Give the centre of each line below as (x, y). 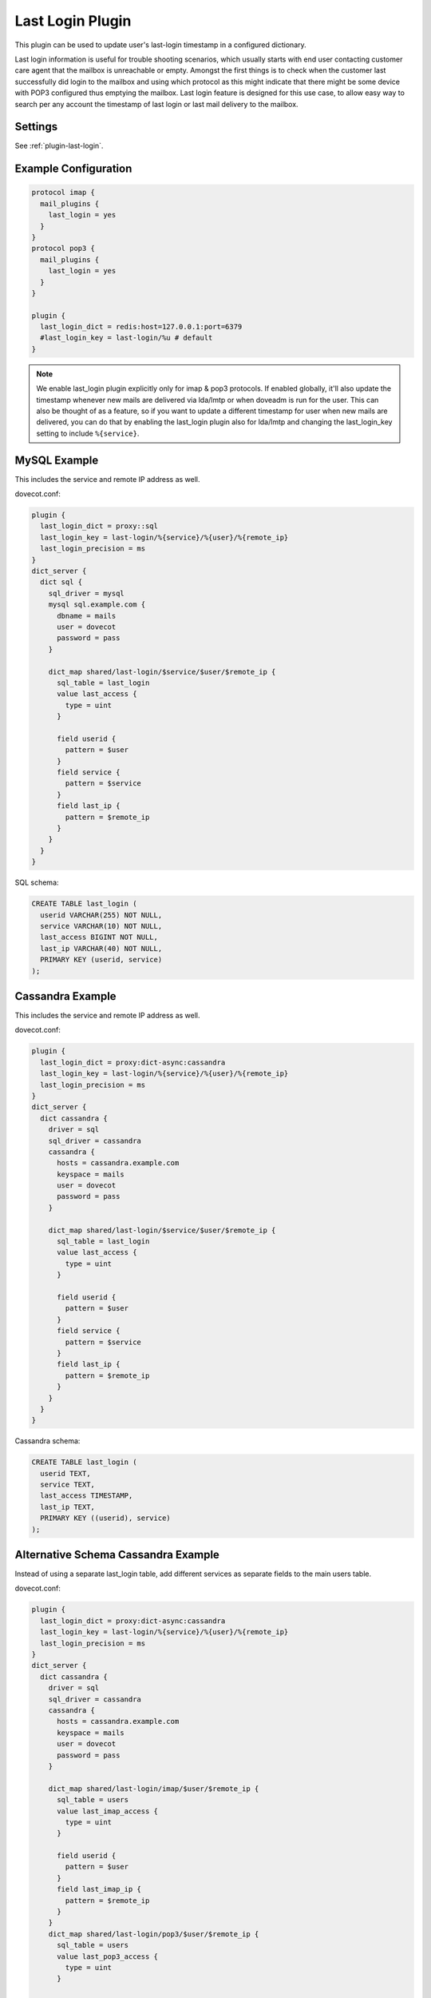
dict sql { (61, 582)
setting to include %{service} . (88, 433)
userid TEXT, (65, 1473)
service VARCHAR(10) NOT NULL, (101, 926)
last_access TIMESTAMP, (87, 1496)
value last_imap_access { (108, 1811)
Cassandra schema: (47, 1441)
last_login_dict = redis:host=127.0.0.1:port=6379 (141, 327)
